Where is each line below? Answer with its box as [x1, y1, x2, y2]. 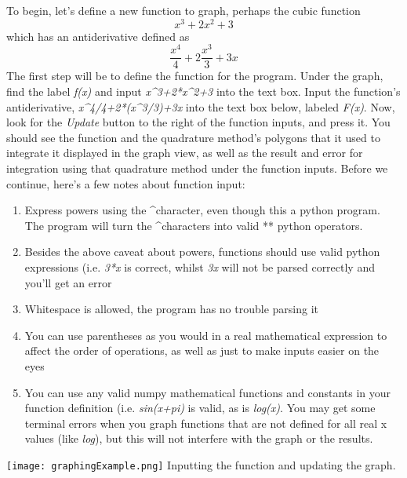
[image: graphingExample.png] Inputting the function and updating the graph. [6, 456, 396, 473]
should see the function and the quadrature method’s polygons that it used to [6, 129, 380, 145]
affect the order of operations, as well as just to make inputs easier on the [24, 342, 380, 359]
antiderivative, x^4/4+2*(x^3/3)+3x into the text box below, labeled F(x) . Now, [6, 98, 395, 115]
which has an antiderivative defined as [6, 27, 190, 44]
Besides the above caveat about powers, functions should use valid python [24, 243, 380, 260]
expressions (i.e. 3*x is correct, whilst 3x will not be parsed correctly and [24, 258, 375, 275]
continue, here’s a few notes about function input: [6, 175, 245, 192]
